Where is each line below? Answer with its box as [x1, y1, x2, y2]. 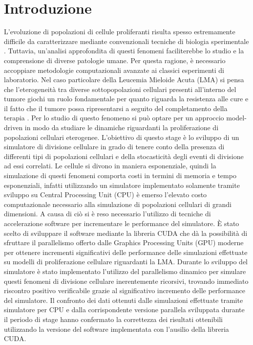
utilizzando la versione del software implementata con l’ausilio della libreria [4, 323, 229, 334]
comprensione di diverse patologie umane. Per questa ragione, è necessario [4, 55, 226, 65]
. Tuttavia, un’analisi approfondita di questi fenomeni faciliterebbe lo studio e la [4, 46, 244, 56]
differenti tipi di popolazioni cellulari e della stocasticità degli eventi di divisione [4, 151, 244, 161]
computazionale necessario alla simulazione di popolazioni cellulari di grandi [4, 199, 232, 209]
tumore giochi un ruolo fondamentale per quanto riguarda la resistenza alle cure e [4, 93, 249, 104]
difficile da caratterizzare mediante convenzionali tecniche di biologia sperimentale [4, 36, 249, 46]
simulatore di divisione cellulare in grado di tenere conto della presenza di [4, 141, 225, 152]
